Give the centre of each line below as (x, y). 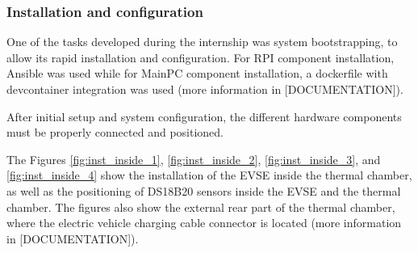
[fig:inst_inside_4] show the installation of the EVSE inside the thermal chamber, (209, 175)
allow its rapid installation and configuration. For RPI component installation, (201, 57)
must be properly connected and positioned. (115, 132)
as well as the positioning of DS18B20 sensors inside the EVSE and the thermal (204, 190)
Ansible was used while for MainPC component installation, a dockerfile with (197, 73)
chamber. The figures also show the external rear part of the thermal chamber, (201, 207)
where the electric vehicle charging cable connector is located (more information (204, 223)
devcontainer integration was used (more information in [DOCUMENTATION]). (205, 89)
